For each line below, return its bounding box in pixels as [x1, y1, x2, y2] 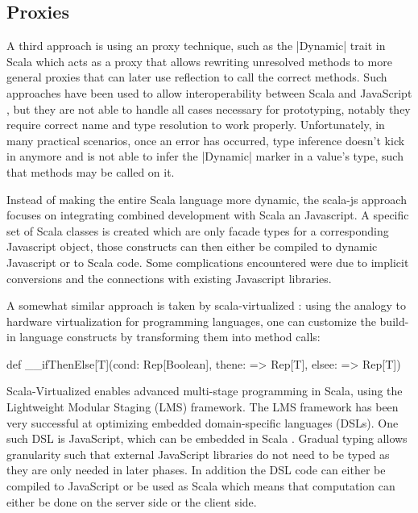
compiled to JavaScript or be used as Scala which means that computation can [6, 478, 395, 494]
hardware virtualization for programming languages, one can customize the [6, 312, 376, 329]
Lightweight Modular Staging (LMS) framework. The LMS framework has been [6, 398, 399, 415]
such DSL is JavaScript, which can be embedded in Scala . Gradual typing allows [6, 430, 408, 447]
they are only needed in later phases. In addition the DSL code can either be [6, 461, 386, 478]
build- [379, 312, 409, 329]
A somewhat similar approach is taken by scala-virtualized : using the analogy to [6, 297, 406, 314]
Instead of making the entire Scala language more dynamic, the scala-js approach [6, 190, 407, 207]
